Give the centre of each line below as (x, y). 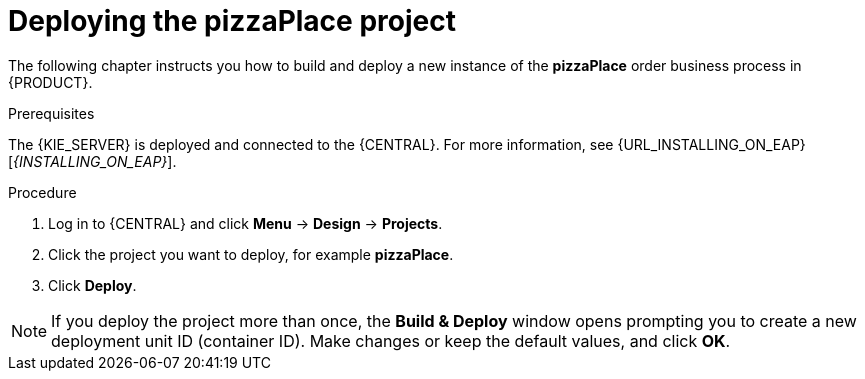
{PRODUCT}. (50, 82)
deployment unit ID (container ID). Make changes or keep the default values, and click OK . (391, 340)
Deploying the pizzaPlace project (232, 21)
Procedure (42, 192)
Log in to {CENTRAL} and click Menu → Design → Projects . (245, 223)
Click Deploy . (92, 285)
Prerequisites (51, 113)
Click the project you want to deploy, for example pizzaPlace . (251, 254)
